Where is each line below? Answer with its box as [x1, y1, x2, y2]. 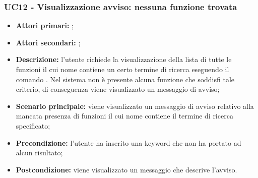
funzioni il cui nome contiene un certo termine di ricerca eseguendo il [16, 64, 229, 74]
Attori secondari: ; [16, 37, 81, 47]
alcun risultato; [16, 147, 63, 158]
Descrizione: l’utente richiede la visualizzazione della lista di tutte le [16, 54, 232, 65]
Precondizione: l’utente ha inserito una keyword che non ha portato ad [16, 137, 241, 148]
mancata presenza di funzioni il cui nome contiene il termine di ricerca [16, 110, 233, 121]
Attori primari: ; [16, 20, 74, 31]
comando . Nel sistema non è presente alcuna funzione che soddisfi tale [16, 74, 235, 84]
